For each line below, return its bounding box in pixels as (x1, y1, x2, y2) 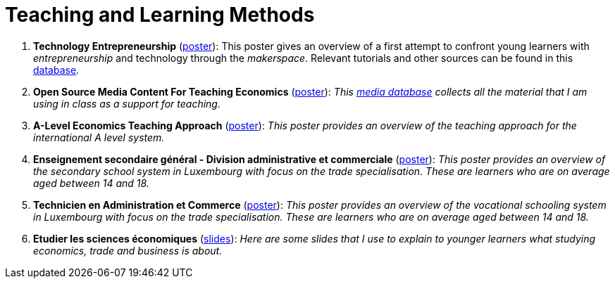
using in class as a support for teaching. (33, 97, 220, 110)
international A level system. (33, 131, 165, 143)
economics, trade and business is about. (33, 244, 223, 257)
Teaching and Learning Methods (5, 3, 315, 27)
